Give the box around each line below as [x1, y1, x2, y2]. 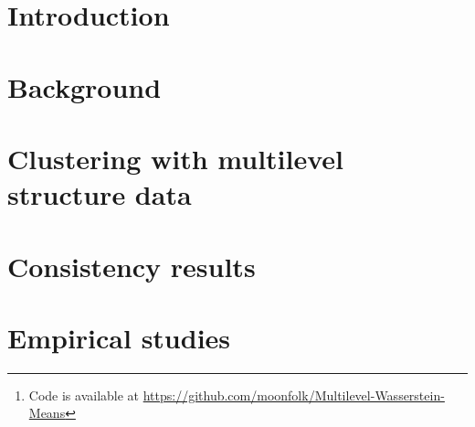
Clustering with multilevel [7, 139, 344, 176]
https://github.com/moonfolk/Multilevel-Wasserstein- [142, 385, 445, 404]
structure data [7, 176, 192, 213]
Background [7, 68, 162, 105]
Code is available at [28, 385, 140, 404]
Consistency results [7, 247, 256, 284]
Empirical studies [7, 318, 231, 356]
